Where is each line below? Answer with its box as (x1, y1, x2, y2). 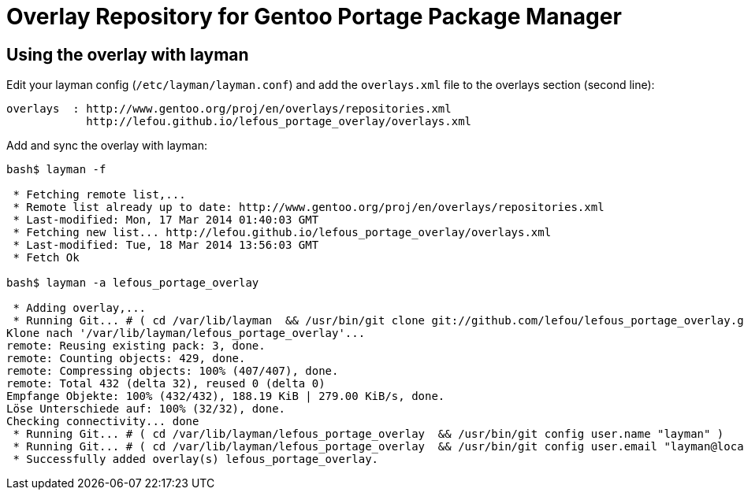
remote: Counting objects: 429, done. (6, 352, 246, 365)
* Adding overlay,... (13, 302, 147, 315)
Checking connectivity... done (6, 415, 199, 428)
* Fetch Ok (13, 251, 80, 265)
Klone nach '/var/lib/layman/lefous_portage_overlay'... (6, 327, 366, 340)
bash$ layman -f (6, 163, 106, 176)
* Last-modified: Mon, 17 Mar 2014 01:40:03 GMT (13, 213, 319, 227)
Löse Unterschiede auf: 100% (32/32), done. (6, 402, 286, 416)
